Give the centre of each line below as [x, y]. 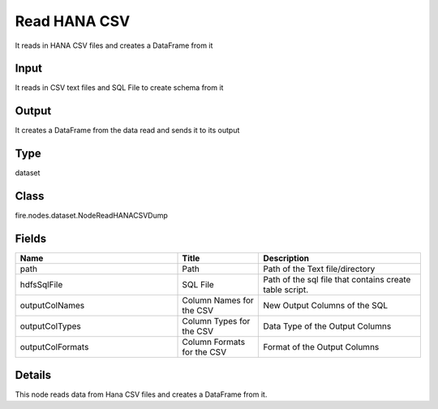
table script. [286, 290]
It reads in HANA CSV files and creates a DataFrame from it [114, 45]
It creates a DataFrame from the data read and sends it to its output [127, 131]
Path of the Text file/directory [319, 269]
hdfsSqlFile [41, 285]
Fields [31, 238]
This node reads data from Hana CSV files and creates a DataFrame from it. [141, 394]
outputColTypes [50, 326]
